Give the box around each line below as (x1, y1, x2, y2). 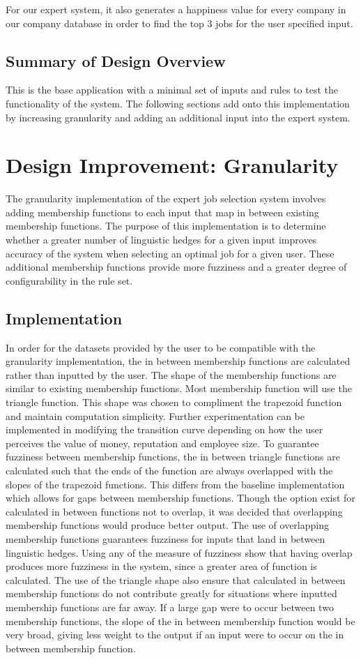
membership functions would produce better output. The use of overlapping (6, 518, 329, 532)
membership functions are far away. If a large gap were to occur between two (6, 599, 334, 614)
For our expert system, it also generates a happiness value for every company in (6, 2, 346, 16)
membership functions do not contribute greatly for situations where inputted (6, 586, 337, 601)
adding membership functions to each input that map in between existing (6, 204, 319, 219)
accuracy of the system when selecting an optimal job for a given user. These (6, 246, 335, 260)
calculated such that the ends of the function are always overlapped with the (6, 463, 333, 477)
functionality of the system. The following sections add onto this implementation (6, 96, 350, 110)
